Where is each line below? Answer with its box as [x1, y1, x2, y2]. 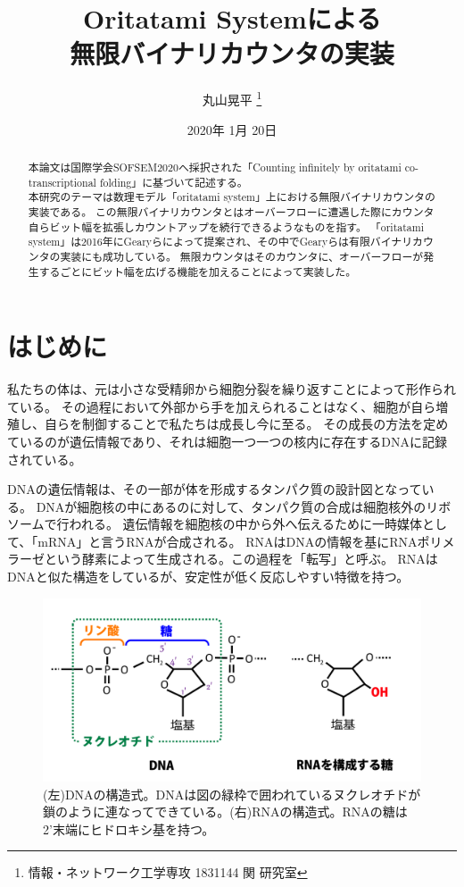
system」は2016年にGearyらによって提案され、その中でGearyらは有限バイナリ [28, 234, 413, 249]
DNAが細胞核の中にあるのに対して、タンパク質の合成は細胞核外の [36, 497, 427, 515]
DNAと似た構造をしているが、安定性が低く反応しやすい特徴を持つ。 [7, 567, 410, 586]
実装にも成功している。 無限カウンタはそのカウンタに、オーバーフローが [60, 248, 424, 264]
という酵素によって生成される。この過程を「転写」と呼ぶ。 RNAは [44, 549, 438, 568]
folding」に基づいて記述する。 [99, 174, 248, 189]
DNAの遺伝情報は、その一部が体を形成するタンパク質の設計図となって [7, 480, 422, 498]
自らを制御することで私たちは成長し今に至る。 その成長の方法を [44, 414, 424, 433]
